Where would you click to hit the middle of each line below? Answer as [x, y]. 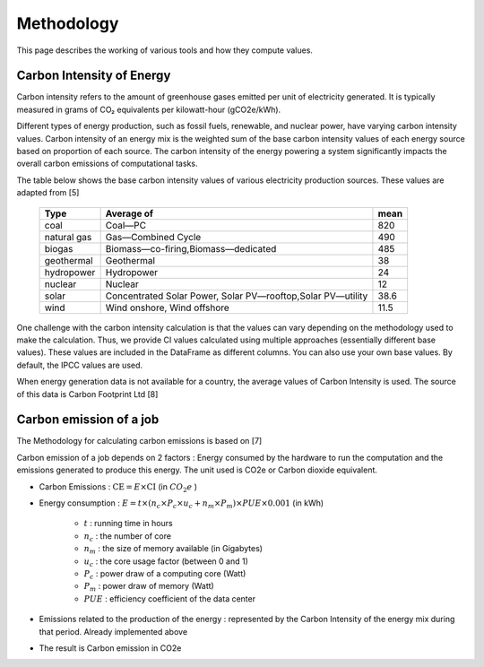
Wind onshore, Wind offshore [168, 308]
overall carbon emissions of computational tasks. [107, 164]
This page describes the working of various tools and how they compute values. [165, 50]
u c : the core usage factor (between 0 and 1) [166, 562]
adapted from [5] [48, 193]
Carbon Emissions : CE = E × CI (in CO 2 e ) [118, 487]
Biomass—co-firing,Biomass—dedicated [191, 248]
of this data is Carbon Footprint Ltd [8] [87, 394]
